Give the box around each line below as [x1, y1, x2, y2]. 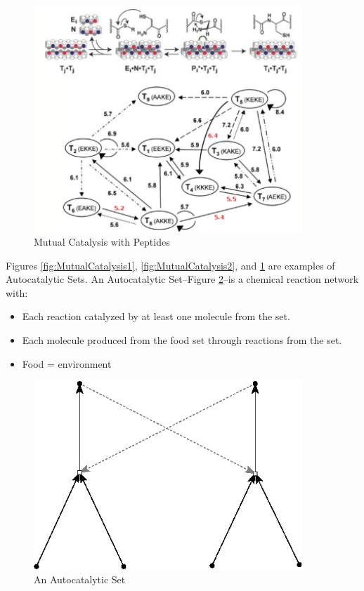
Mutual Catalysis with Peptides [34, 234, 170, 248]
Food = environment [22, 356, 112, 371]
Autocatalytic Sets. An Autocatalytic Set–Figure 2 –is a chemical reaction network [6, 272, 359, 286]
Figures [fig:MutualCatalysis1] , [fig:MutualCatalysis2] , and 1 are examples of [6, 258, 335, 272]
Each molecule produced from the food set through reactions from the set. [22, 332, 342, 347]
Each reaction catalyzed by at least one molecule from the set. [22, 309, 290, 324]
